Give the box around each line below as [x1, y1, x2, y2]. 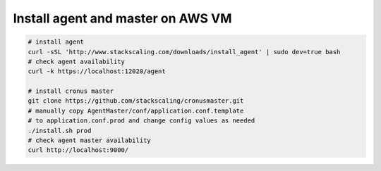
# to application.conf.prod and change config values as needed [28, 117, 255, 125]
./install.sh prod [28, 127, 92, 134]
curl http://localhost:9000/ [28, 146, 129, 154]
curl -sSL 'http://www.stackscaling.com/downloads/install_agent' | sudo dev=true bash [28, 48, 341, 56]
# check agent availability [28, 57, 125, 65]
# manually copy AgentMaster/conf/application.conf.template [28, 106, 244, 115]
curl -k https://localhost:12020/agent [28, 68, 166, 75]
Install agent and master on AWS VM [13, 11, 232, 26]
